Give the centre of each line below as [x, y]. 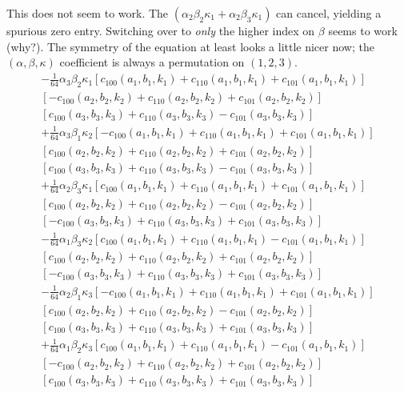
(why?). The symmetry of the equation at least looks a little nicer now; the [190, 46]
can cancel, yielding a [329, 13]
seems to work [363, 30]
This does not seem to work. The [88, 13]
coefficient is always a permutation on [152, 62]
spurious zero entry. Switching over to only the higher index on [161, 30]
